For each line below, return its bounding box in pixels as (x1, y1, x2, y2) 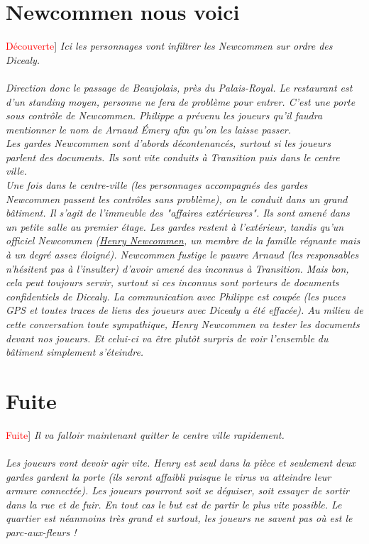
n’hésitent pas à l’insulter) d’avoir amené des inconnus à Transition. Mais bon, (6, 261, 349, 276)
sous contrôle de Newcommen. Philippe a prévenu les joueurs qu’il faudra (6, 108, 323, 123)
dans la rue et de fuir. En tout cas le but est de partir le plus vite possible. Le (6, 496, 342, 511)
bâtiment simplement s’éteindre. (6, 344, 144, 359)
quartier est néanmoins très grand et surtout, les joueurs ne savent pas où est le (6, 511, 353, 526)
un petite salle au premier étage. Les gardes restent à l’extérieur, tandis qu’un (6, 219, 344, 234)
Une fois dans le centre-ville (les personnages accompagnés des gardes (6, 178, 308, 192)
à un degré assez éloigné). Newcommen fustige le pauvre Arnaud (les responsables (6, 247, 359, 262)
